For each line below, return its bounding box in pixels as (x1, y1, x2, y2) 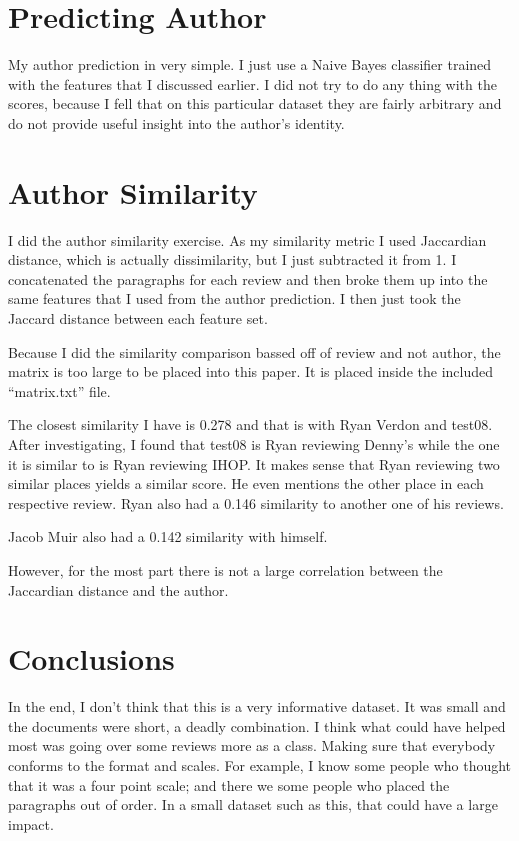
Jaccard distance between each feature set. (8, 308, 268, 328)
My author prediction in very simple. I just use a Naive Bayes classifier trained (8, 54, 492, 75)
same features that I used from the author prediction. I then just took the (8, 288, 461, 309)
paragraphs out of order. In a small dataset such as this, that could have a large (8, 794, 498, 815)
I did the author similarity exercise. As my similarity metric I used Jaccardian (8, 229, 487, 250)
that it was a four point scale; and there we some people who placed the (8, 774, 450, 795)
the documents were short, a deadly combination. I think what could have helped (8, 715, 506, 736)
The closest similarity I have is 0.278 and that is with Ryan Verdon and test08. (8, 414, 493, 435)
